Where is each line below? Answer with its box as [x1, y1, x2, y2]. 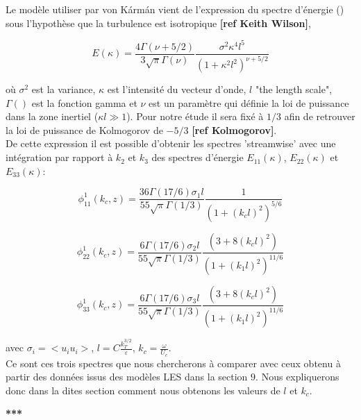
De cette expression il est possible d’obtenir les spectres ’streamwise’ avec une [6, 136, 336, 151]
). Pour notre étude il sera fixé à [126, 109, 264, 124]
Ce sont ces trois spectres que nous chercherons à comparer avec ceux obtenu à [6, 355, 341, 370]
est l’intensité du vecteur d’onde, [107, 82, 246, 96]
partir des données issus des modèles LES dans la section [6, 369, 248, 384]
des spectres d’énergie [151, 150, 244, 165]
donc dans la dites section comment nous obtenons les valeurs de [6, 383, 280, 397]
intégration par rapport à [6, 150, 113, 165]
